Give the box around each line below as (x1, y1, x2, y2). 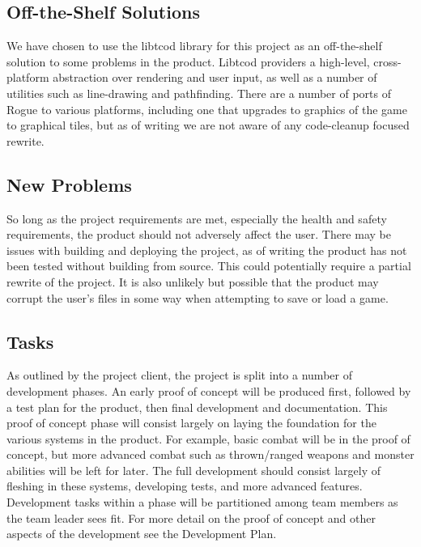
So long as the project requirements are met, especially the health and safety (6, 210, 387, 227)
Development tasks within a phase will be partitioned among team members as (6, 494, 398, 511)
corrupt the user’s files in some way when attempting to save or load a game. (6, 289, 389, 306)
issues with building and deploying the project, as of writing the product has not (6, 241, 407, 258)
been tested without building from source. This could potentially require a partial (6, 257, 411, 274)
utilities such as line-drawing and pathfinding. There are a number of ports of (6, 84, 391, 101)
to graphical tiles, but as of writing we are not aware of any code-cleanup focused (6, 117, 410, 134)
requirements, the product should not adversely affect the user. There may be (6, 226, 391, 243)
